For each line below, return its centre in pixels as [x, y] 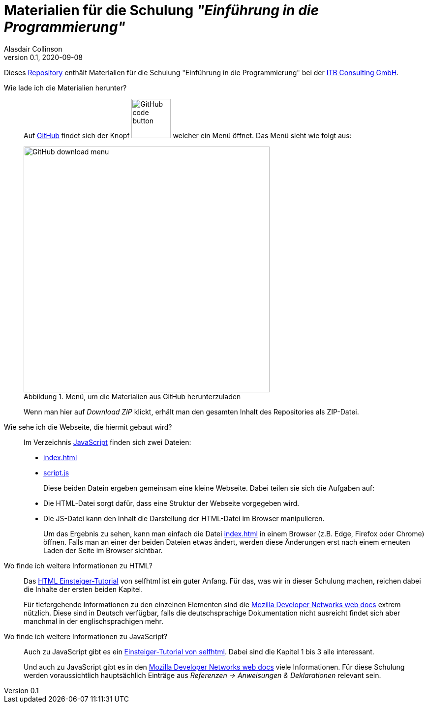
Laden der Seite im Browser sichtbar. [103, 550]
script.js [56, 472]
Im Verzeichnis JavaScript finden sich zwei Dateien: [107, 442]
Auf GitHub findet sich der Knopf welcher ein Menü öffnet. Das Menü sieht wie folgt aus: [188, 135]
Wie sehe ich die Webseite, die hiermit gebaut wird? [88, 427]
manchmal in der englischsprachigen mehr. [93, 621]
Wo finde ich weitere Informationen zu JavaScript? [86, 636]
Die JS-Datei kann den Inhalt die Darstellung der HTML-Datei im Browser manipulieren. [184, 518]
